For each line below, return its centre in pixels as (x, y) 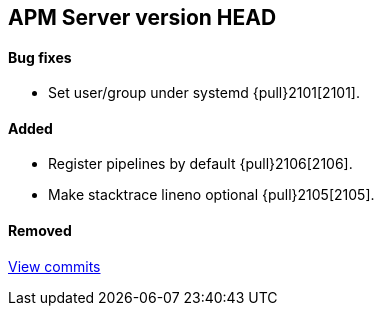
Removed (40, 231)
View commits (54, 266)
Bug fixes (40, 57)
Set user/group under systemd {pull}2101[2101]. (204, 93)
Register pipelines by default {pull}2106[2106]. (200, 164)
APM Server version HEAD (142, 17)
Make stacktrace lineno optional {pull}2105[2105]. (211, 195)
